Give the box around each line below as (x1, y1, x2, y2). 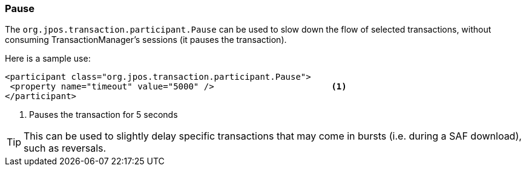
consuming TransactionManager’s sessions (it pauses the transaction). (5, 34, 287, 45)
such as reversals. (24, 142, 107, 155)
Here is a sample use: (5, 53, 91, 64)
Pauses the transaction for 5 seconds (29, 109, 178, 120)
